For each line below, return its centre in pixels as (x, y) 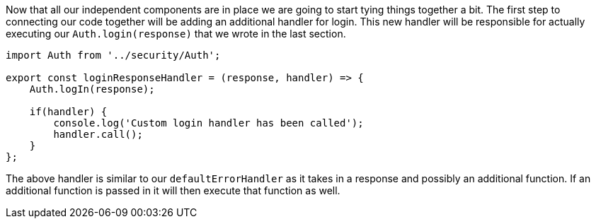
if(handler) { (68, 112)
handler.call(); (98, 134)
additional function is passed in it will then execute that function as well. (173, 190)
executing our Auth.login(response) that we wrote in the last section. (176, 34)
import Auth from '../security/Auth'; (113, 55)
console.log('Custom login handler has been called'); (208, 123)
